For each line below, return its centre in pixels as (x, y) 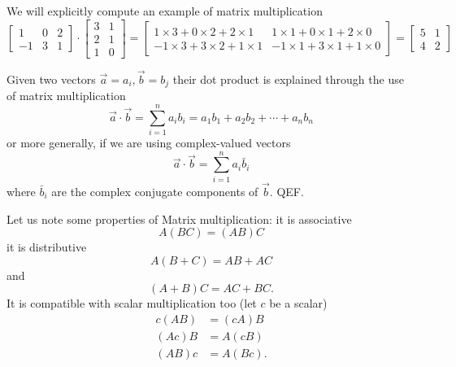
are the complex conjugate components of (155, 192)
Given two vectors (51, 79)
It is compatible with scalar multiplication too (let (132, 303)
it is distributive (47, 247)
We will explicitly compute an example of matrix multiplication (165, 11)
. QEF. (287, 192)
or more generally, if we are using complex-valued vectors (149, 143)
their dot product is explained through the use (288, 79)
